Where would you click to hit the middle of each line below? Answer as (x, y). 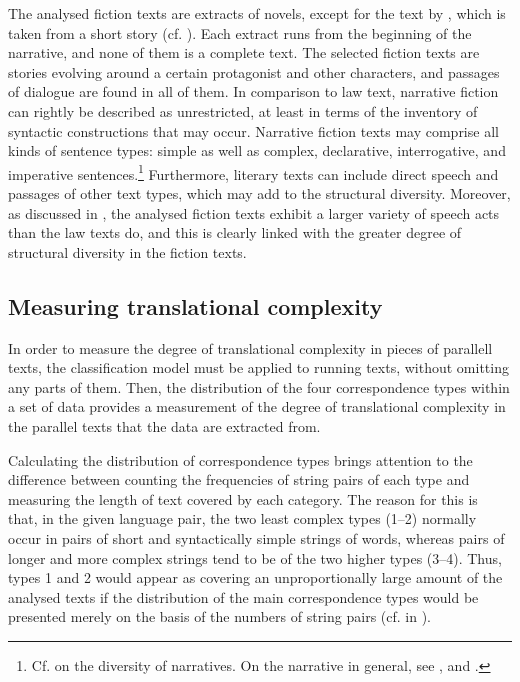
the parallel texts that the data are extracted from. (164, 425)
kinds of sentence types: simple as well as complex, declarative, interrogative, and (257, 150)
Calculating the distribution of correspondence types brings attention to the (240, 459)
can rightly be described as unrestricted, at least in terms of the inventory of (243, 110)
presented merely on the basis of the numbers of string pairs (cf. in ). (219, 616)
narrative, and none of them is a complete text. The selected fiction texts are (244, 52)
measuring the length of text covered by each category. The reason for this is (243, 498)
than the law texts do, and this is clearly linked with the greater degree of (235, 232)
